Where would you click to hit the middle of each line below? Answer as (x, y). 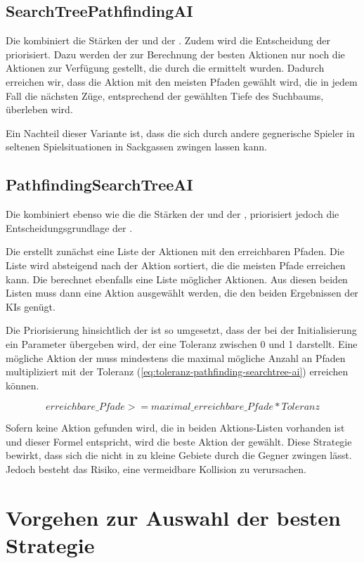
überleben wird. (39, 109)
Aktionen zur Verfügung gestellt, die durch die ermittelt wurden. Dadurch (165, 68)
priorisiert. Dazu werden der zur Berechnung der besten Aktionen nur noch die (175, 54)
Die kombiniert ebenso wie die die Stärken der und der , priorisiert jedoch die (173, 214)
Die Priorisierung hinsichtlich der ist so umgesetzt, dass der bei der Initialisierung (181, 330)
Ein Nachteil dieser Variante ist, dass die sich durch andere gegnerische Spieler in (180, 132)
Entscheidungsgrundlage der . (69, 227)
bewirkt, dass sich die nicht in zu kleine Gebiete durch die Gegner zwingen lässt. (179, 455)
